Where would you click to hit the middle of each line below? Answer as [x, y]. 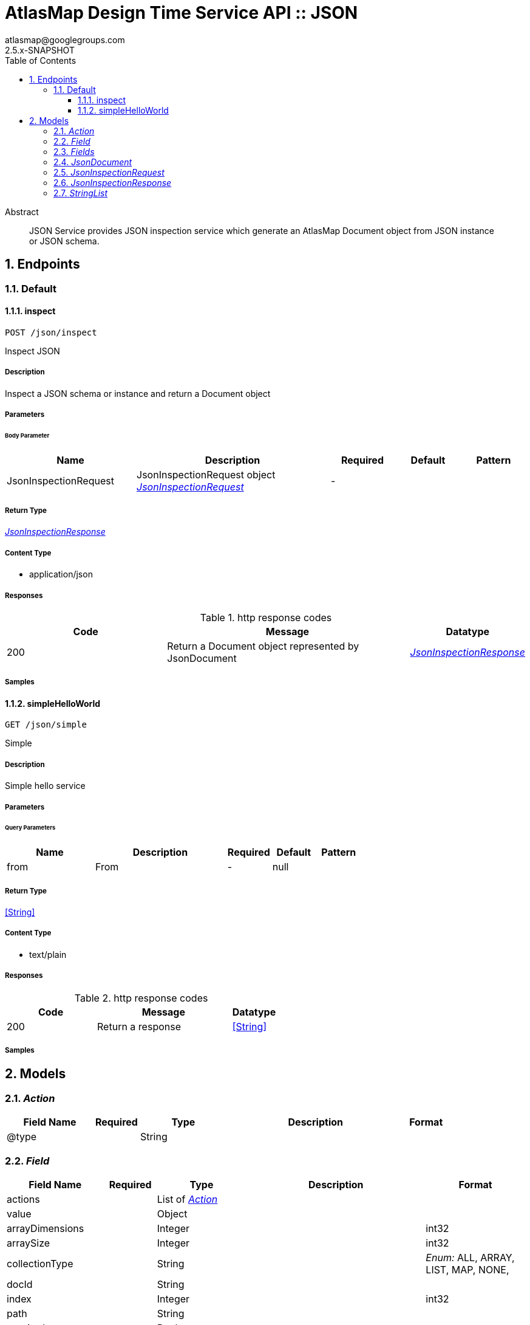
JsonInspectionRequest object [206, 474]
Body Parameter [27, 435]
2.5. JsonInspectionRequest [109, 172]
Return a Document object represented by [263, 646]
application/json [61, 574]
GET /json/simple [46, 725]
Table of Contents [41, 60]
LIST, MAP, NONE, [467, 1269]
